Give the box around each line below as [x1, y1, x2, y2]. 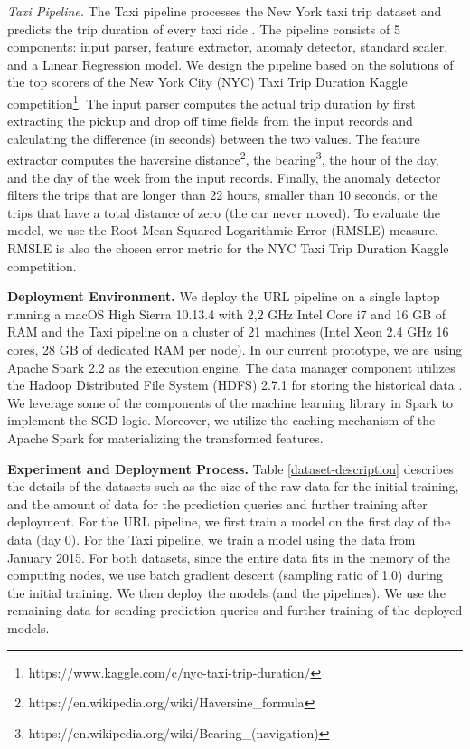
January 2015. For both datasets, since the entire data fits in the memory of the [7, 547, 451, 566]
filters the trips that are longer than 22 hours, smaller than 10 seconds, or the [7, 185, 437, 204]
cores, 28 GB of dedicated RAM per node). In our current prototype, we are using [7, 340, 463, 358]
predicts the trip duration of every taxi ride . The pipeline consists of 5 [7, 19, 400, 38]
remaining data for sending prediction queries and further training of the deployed [7, 601, 463, 620]
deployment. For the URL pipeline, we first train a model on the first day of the [7, 512, 451, 531]
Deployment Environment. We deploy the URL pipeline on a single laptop [7, 287, 440, 306]
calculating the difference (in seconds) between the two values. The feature [7, 128, 420, 147]
